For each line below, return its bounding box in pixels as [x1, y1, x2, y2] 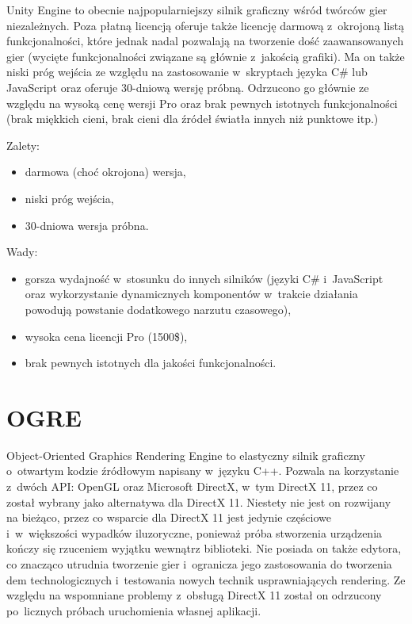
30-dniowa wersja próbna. [25, 216, 149, 233]
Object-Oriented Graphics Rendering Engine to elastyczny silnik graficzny [6, 446, 365, 463]
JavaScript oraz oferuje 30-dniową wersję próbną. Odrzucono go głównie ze [6, 78, 369, 95]
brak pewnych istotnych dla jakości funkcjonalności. [25, 354, 277, 371]
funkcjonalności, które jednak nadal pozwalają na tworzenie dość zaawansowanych [6, 33, 404, 49]
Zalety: [6, 136, 40, 153]
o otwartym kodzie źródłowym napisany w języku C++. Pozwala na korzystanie [6, 462, 399, 479]
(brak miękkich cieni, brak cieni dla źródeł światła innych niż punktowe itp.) [6, 110, 379, 127]
